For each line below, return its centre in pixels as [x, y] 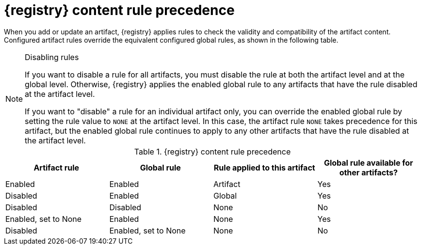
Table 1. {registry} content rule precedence [212, 151]
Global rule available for [368, 163]
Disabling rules [52, 57]
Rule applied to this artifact [264, 167]
